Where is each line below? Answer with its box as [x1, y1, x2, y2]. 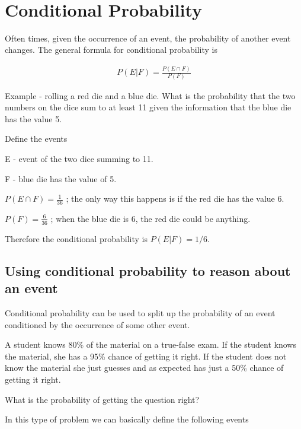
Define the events [5, 132, 68, 145]
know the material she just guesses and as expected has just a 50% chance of [5, 361, 284, 374]
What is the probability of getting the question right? [5, 393, 200, 405]
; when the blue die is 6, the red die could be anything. [50, 212, 251, 224]
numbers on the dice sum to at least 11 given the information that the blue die [5, 101, 292, 113]
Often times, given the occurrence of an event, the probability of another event [5, 31, 291, 44]
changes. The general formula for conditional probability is [5, 43, 217, 56]
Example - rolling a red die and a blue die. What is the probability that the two [5, 89, 296, 101]
